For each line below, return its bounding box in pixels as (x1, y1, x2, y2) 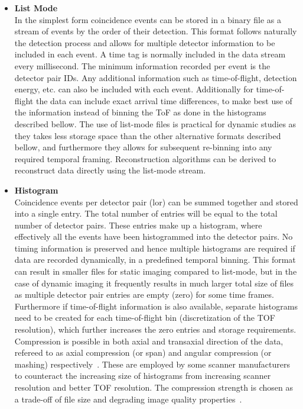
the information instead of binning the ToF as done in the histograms (14, 106, 266, 118)
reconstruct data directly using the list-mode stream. (14, 164, 206, 176)
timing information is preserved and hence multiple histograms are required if (14, 241, 295, 254)
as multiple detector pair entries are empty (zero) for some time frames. (14, 288, 274, 301)
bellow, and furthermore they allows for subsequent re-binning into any (14, 141, 272, 153)
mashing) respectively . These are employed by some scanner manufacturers (14, 358, 290, 370)
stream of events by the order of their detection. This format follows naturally (14, 25, 297, 37)
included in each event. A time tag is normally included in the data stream (14, 48, 286, 60)
